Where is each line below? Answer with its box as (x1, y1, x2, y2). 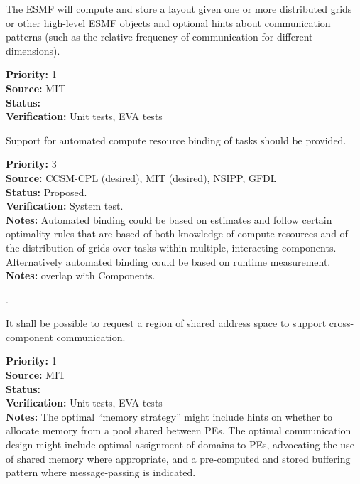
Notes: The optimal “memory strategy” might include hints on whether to (6, 409, 332, 424)
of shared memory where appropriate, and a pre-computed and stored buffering (6, 451, 351, 466)
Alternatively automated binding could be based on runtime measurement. (6, 254, 331, 269)
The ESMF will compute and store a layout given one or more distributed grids (6, 1, 352, 16)
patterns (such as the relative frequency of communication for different (6, 29, 313, 44)
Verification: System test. (6, 198, 124, 213)
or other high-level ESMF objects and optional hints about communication (6, 15, 331, 30)
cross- (329, 316, 354, 330)
